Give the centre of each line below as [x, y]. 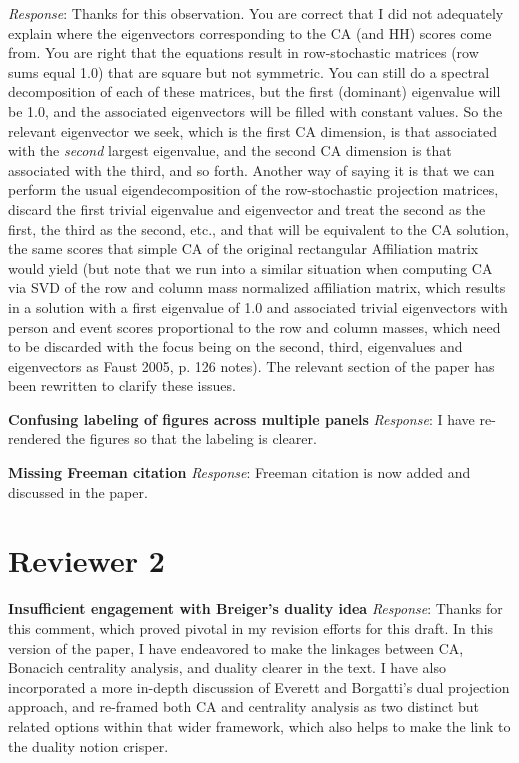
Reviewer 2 [86, 560]
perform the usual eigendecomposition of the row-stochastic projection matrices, [253, 189]
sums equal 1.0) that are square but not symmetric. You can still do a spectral [249, 71]
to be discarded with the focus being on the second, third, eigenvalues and [235, 346]
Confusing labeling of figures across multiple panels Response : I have [241, 418]
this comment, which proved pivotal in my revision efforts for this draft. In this [251, 627]
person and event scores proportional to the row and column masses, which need [254, 326]
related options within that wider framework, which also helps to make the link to [259, 725]
